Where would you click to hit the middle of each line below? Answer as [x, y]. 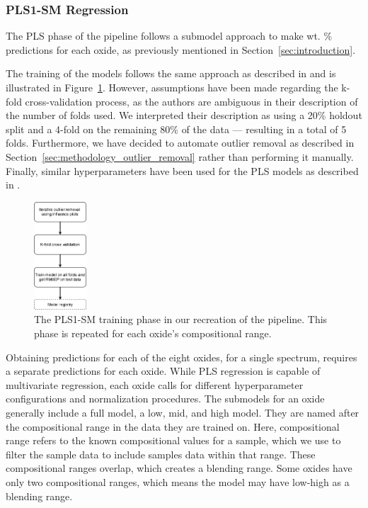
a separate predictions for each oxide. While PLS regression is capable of [163, 371]
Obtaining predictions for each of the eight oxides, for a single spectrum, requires [182, 357]
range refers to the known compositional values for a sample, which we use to [173, 440]
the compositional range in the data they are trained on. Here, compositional [173, 426]
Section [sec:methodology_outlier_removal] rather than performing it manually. [180, 156]
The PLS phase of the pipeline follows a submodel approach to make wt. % [169, 36]
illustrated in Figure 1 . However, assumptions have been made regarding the [172, 87]
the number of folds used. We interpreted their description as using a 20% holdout [184, 115]
